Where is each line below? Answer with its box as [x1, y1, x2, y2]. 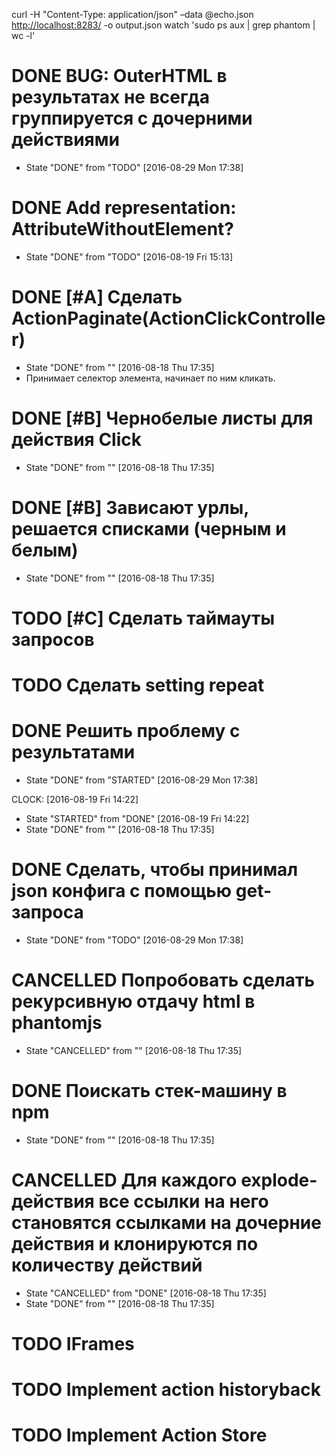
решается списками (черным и [11, 517, 287, 540]
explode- [240, 1169, 318, 1191]
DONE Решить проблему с [11, 720, 241, 743]
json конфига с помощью [11, 880, 233, 903]
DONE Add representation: [11, 197, 237, 219]
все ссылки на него [98, 1190, 269, 1213]
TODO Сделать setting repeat [11, 674, 265, 697]
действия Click [11, 429, 143, 451]
